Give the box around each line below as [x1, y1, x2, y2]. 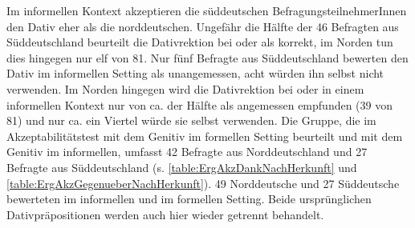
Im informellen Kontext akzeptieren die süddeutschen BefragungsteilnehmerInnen [6, 2, 407, 18]
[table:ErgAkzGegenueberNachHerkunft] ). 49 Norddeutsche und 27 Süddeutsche [6, 174, 400, 191]
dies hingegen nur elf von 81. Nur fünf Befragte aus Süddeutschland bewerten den [6, 49, 409, 66]
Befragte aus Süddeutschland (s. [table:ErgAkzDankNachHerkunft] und [6, 158, 357, 175]
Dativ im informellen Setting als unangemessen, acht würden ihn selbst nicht [6, 65, 384, 82]
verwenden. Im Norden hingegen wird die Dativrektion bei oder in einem [6, 80, 364, 97]
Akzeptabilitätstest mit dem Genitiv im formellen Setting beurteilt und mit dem [6, 127, 403, 144]
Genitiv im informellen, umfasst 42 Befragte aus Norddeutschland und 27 [6, 143, 368, 160]
